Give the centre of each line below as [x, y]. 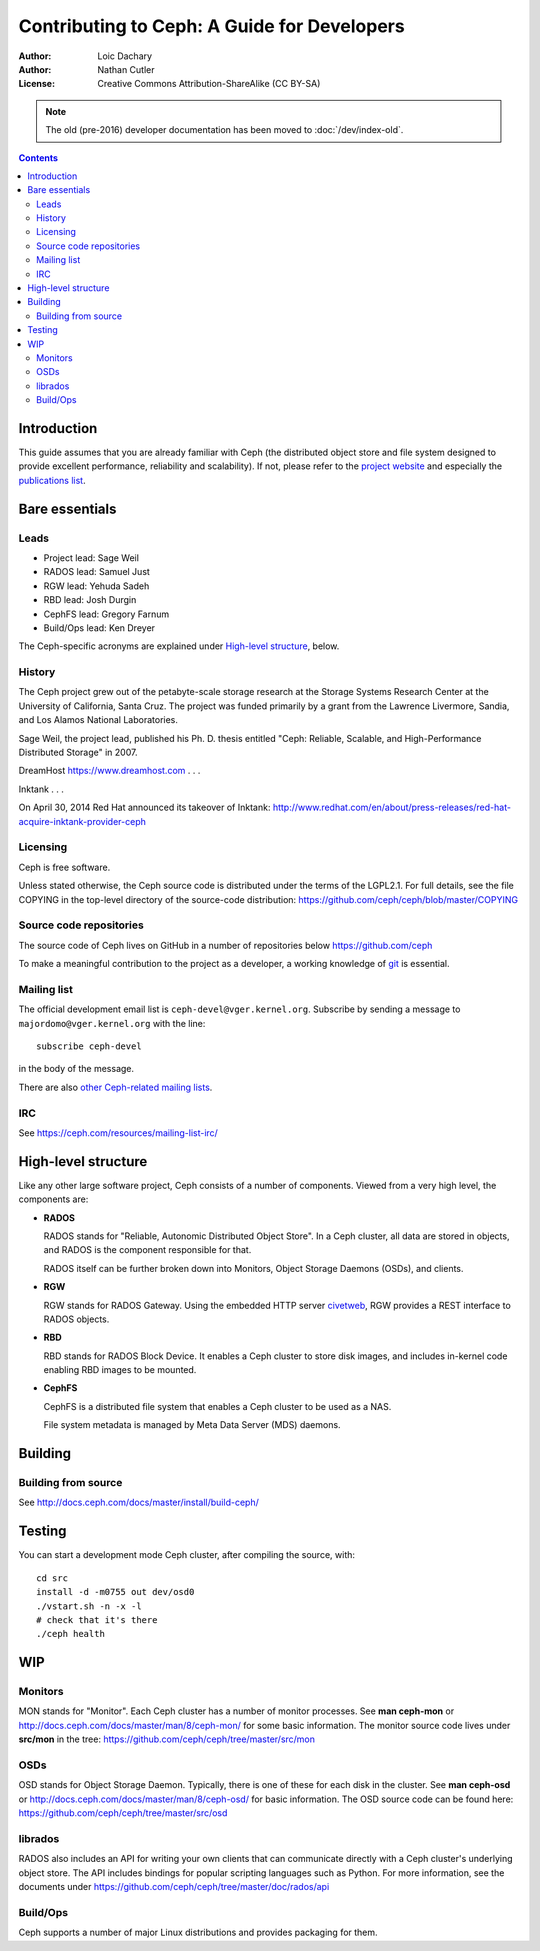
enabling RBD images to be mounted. [120, 1370]
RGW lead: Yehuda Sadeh [96, 586]
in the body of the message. [76, 1069]
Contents [38, 157]
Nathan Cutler [126, 69]
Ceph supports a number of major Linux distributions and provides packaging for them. [198, 1932]
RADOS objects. [76, 1319]
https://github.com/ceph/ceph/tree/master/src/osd [123, 1813]
